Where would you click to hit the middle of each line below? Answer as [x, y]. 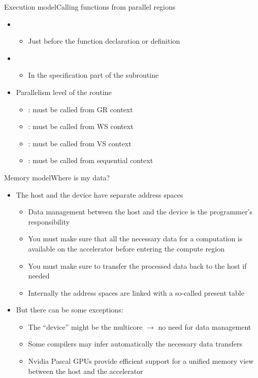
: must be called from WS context [81, 126]
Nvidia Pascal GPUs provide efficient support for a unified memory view [141, 361]
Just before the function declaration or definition [104, 41]
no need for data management [205, 326]
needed [39, 276]
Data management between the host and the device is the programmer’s [140, 212]
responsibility [49, 221]
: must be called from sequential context [91, 160]
